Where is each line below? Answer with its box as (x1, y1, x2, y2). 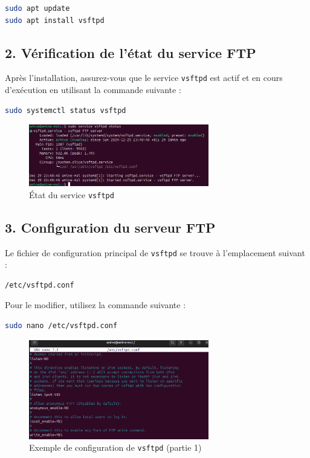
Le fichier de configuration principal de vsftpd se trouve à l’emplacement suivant (5, 246, 305, 259)
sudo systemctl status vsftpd (5, 106, 126, 115)
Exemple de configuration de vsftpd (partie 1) (29, 441, 202, 454)
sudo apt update (5, 4, 70, 13)
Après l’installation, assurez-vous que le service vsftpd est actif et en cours (5, 71, 283, 84)
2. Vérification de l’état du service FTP (5, 43, 256, 62)
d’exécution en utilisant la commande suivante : (5, 83, 181, 96)
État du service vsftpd (29, 188, 114, 201)
